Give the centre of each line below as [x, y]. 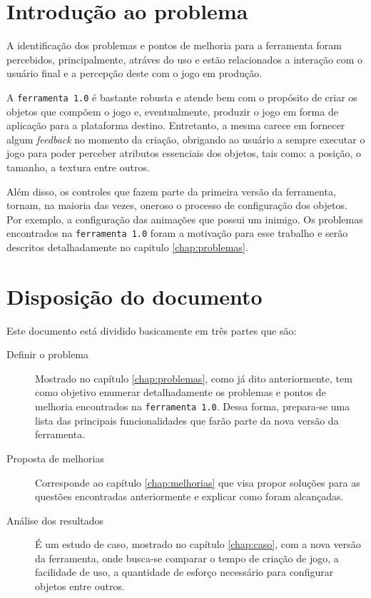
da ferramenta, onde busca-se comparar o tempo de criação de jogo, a [187, 558]
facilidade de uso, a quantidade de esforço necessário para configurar [184, 572]
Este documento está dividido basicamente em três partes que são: [152, 330]
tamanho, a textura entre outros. [78, 167]
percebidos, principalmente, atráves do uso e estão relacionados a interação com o [185, 59]
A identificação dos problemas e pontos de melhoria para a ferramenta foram [174, 45]
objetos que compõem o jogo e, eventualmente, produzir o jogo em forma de [172, 111]
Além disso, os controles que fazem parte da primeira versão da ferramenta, [171, 191]
